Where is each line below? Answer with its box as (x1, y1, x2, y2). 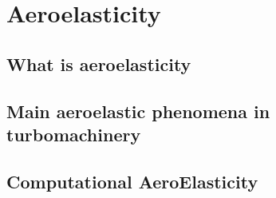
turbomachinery (6, 121, 141, 146)
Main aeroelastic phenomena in (6, 98, 270, 123)
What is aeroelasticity (6, 51, 191, 76)
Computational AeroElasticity (6, 168, 258, 193)
